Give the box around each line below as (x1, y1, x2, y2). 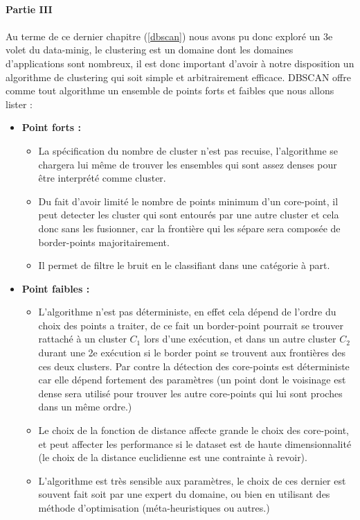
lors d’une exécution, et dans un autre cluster (143, 331, 336, 346)
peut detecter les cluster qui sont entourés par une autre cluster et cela (38, 207, 339, 222)
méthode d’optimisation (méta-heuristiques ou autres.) (38, 501, 270, 514)
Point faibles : (21, 281, 90, 295)
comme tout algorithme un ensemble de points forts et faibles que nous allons (6, 83, 334, 98)
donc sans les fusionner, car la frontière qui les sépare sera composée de (38, 220, 341, 235)
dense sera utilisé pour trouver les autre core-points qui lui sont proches (38, 385, 343, 400)
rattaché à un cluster (38, 331, 127, 346)
